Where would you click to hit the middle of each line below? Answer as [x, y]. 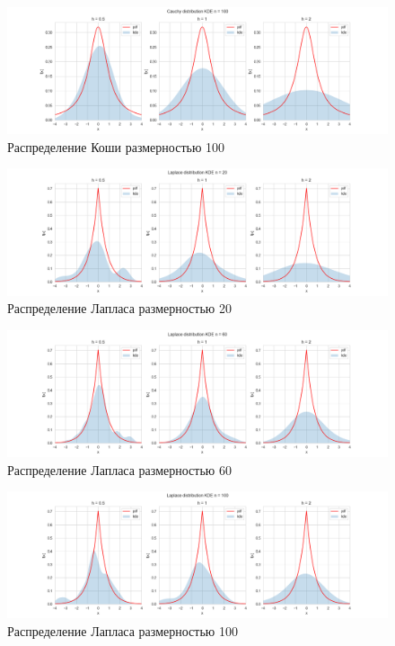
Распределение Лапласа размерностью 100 [123, 630]
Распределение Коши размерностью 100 [116, 146]
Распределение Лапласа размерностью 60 [119, 469]
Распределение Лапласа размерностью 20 [119, 308]
